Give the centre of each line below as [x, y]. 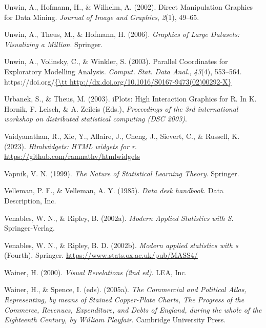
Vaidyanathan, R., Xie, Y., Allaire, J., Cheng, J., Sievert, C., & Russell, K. [122, 136]
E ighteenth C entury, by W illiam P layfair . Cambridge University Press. [115, 320]
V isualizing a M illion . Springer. [54, 44]
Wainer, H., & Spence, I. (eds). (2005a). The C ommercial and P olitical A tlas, [125, 289]
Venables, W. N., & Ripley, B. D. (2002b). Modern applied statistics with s [121, 245]
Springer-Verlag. [29, 228]
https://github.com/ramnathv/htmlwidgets [72, 156]
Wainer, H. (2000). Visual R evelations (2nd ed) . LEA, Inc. [96, 272]
